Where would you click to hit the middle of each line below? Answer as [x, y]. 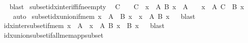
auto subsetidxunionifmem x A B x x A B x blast [104, 16]
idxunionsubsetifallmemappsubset [53, 35]
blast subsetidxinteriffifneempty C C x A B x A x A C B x [127, 6]
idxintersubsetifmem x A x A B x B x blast [84, 25]
